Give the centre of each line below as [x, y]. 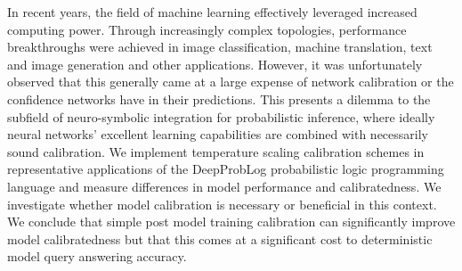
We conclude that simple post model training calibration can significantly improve [231, 222]
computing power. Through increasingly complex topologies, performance [207, 29]
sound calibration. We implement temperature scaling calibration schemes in [216, 151]
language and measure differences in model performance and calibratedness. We [224, 186]
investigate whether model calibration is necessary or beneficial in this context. [222, 204]
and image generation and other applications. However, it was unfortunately [215, 64]
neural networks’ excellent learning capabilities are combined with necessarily [218, 134]
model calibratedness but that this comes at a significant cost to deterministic [220, 238]
